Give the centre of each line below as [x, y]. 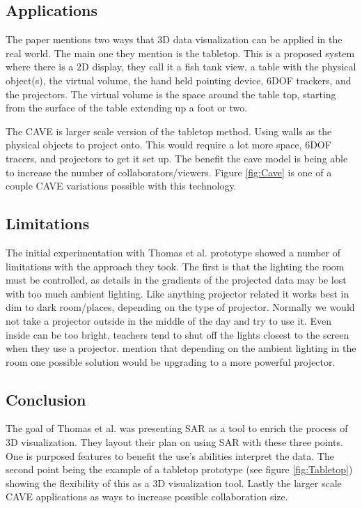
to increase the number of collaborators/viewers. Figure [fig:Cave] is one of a [169, 172]
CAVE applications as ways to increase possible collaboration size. [147, 497]
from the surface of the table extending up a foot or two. [127, 108]
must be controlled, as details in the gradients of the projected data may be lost [176, 280]
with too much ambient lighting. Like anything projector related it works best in [178, 293]
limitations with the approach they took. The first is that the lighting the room [175, 266]
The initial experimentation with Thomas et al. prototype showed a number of [173, 252]
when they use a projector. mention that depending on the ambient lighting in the [181, 348]
